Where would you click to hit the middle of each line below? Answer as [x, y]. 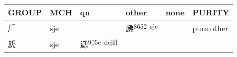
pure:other [210, 28]
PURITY [211, 12]
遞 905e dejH [99, 44]
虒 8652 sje [142, 28]
